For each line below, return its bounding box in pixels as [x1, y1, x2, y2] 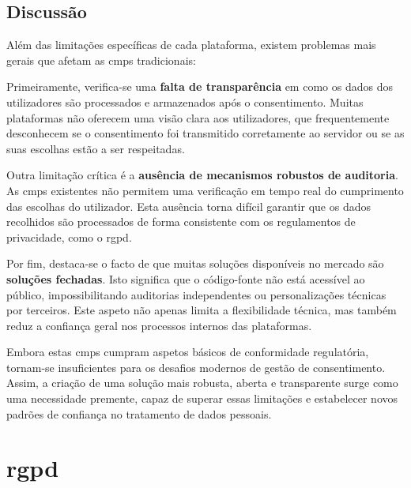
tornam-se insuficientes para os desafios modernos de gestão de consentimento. [6, 358, 386, 375]
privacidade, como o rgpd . [6, 228, 132, 245]
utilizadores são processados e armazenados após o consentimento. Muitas [6, 93, 364, 110]
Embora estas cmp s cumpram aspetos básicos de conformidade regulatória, [6, 343, 369, 360]
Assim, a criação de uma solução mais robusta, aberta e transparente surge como [6, 374, 398, 391]
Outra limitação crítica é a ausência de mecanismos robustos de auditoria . [6, 167, 398, 183]
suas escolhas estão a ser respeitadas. [6, 140, 185, 156]
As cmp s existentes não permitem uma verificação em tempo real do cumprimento [6, 182, 404, 198]
